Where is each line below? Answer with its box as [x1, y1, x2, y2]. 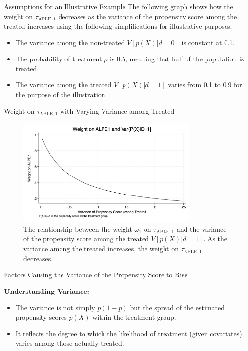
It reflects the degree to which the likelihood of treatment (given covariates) [15, 328, 242, 338]
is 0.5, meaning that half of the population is [110, 54, 244, 64]
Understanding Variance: [4, 286, 89, 296]
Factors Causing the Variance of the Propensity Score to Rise [4, 270, 187, 280]
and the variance [176, 224, 227, 234]
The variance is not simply [15, 302, 95, 312]
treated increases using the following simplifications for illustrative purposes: [4, 21, 232, 31]
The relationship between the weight [23, 224, 132, 234]
